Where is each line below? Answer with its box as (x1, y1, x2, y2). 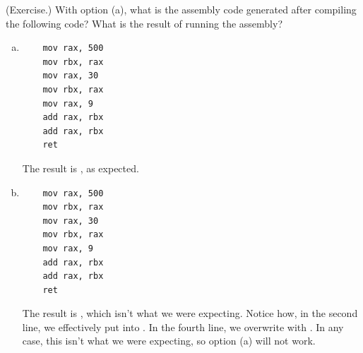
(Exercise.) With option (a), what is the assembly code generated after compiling (6, 2, 357, 16)
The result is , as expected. (22, 160, 139, 175)
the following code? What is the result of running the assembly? (6, 16, 282, 30)
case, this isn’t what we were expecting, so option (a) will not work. (22, 333, 316, 348)
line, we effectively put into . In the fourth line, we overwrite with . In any (22, 319, 344, 334)
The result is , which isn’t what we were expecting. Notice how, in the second (22, 306, 358, 321)
